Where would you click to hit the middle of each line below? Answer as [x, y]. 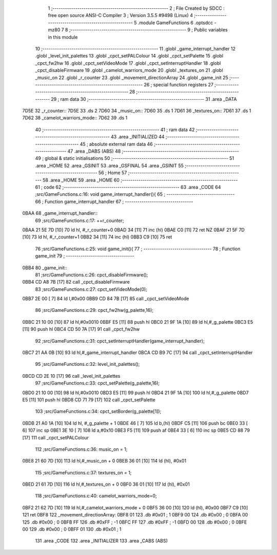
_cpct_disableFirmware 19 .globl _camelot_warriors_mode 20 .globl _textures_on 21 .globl [129, 70]
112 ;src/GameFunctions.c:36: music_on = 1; [81, 449]
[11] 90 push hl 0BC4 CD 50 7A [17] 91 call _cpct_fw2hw [81, 329]
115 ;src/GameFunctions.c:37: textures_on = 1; [83, 472]
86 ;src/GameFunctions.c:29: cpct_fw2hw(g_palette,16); [94, 310]
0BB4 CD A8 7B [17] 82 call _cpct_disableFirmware [76, 282]
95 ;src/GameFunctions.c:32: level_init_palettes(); [87, 364]
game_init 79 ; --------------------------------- [85, 256]
